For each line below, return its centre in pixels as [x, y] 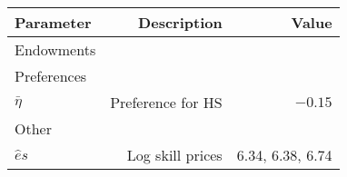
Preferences [51, 76]
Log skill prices [174, 155]
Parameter [53, 22]
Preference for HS [166, 102]
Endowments [55, 49]
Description [180, 22]
